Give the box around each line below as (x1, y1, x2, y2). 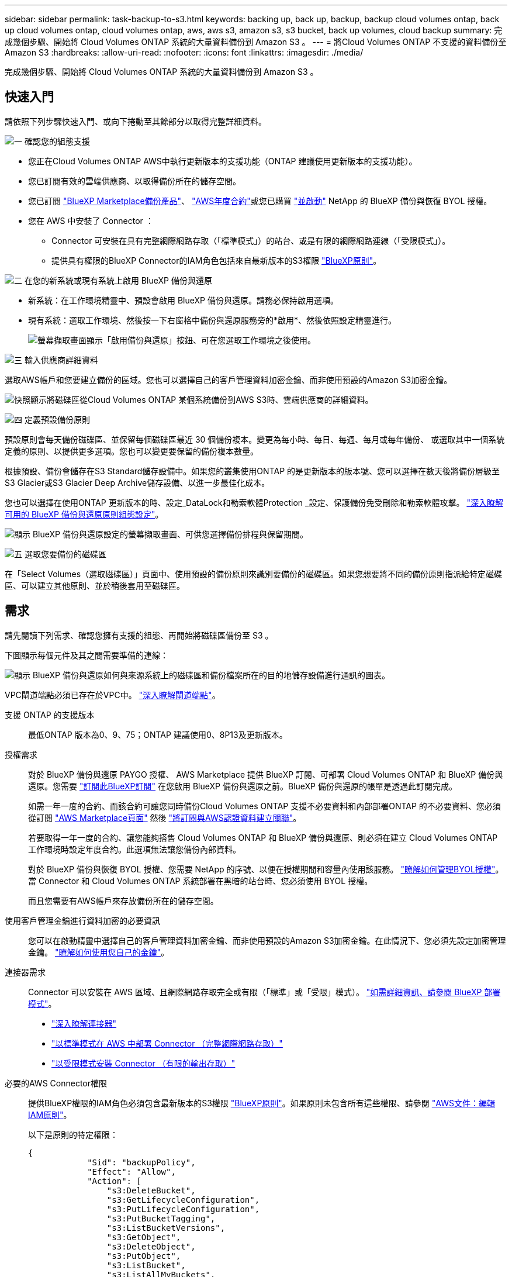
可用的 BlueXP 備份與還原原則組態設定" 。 (5, 509, 164, 519)
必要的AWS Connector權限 (5, 1078, 108, 1088)
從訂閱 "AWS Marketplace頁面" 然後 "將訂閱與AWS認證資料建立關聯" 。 (28, 812, 302, 823)
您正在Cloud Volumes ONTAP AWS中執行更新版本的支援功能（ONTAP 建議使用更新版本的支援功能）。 (28, 156, 417, 166)
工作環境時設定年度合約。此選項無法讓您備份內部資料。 (28, 844, 241, 854)
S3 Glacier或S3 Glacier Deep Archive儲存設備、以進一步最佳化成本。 (5, 477, 270, 488)
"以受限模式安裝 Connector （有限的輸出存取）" (51, 1058, 236, 1068)
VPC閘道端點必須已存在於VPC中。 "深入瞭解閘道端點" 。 (5, 689, 220, 700)
